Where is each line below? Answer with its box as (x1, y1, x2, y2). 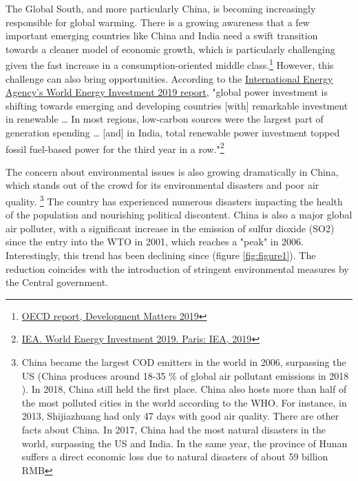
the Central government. (6, 275, 109, 289)
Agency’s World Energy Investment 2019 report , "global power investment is (6, 85, 328, 99)
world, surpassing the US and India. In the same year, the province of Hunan (21, 436, 348, 450)
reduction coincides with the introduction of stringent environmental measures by (6, 261, 349, 276)
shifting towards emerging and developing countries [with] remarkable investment (6, 98, 348, 112)
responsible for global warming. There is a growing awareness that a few (6, 14, 310, 29)
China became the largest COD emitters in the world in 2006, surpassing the (21, 355, 346, 369)
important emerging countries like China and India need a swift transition (6, 28, 318, 43)
